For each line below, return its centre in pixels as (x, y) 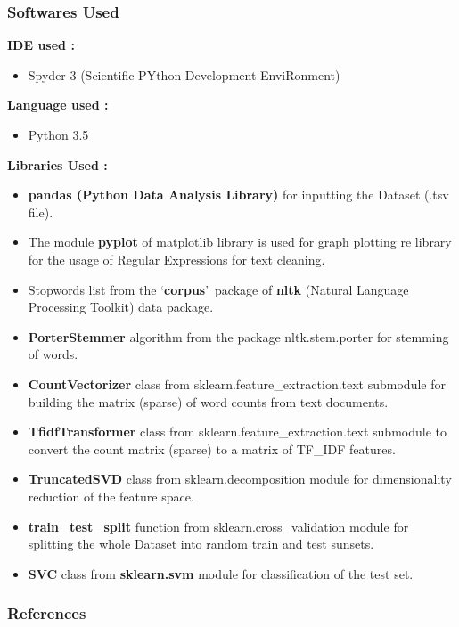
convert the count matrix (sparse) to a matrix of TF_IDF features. (212, 448)
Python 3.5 (58, 134)
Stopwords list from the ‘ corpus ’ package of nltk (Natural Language (218, 289)
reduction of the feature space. (111, 496)
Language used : (58, 105)
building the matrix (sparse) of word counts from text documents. (208, 401)
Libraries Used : (57, 164)
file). (41, 212)
